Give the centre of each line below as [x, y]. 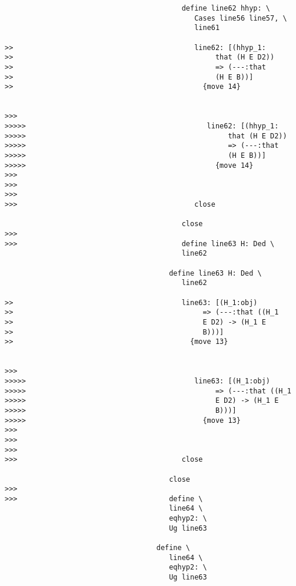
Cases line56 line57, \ [241, 18]
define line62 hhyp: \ [226, 8]
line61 [207, 28]
